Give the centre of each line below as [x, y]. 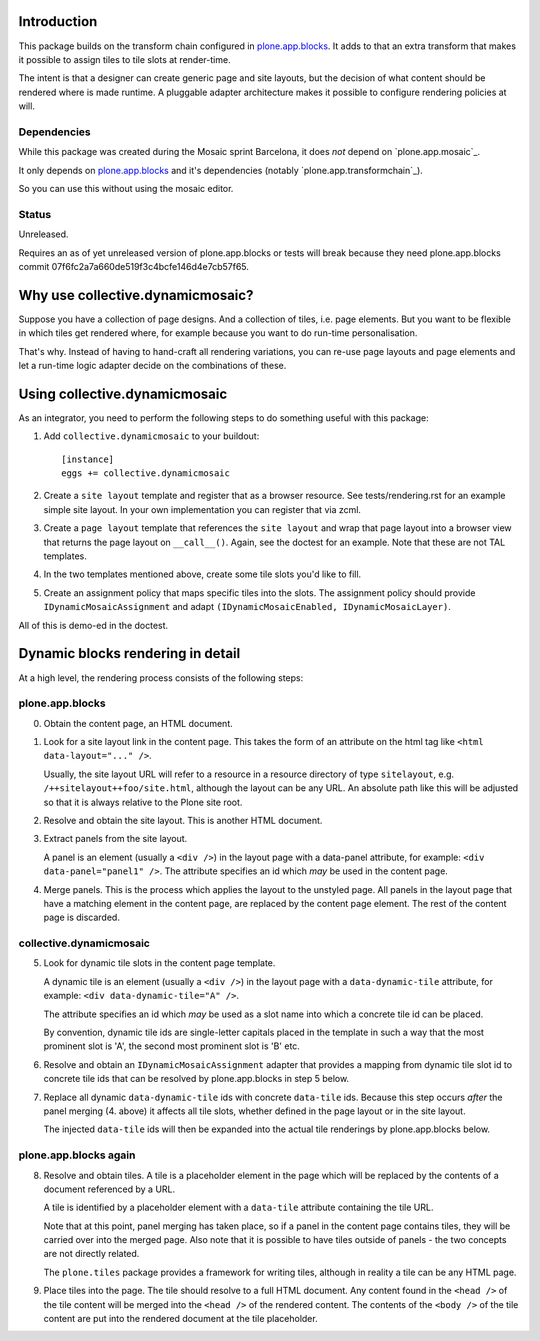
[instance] [88, 459]
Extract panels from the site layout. [115, 839]
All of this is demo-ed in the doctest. [93, 625]
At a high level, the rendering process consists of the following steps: [161, 677]
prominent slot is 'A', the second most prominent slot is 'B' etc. [171, 1046]
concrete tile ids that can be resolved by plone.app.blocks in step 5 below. [196, 1079]
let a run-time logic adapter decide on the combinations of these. [152, 365]
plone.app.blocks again [77, 1155]
